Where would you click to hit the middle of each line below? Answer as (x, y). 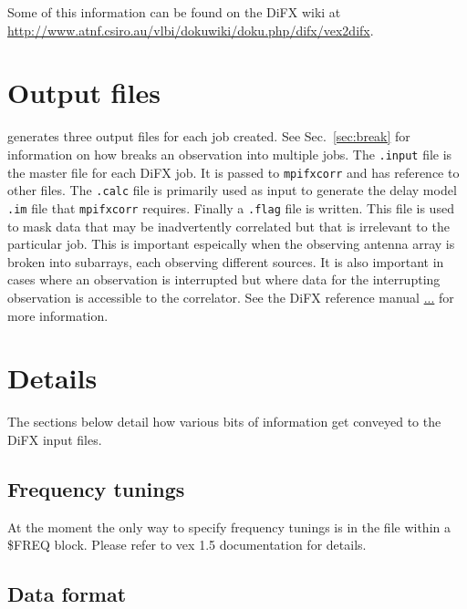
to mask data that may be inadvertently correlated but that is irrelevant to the (228, 226)
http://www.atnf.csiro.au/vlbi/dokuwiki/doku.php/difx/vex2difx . (191, 30)
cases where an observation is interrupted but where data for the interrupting (224, 279)
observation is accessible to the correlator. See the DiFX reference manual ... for (231, 297)
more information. (58, 315)
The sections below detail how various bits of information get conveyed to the (224, 422)
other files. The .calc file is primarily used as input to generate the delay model (232, 190)
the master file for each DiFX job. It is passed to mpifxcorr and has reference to (233, 172)
